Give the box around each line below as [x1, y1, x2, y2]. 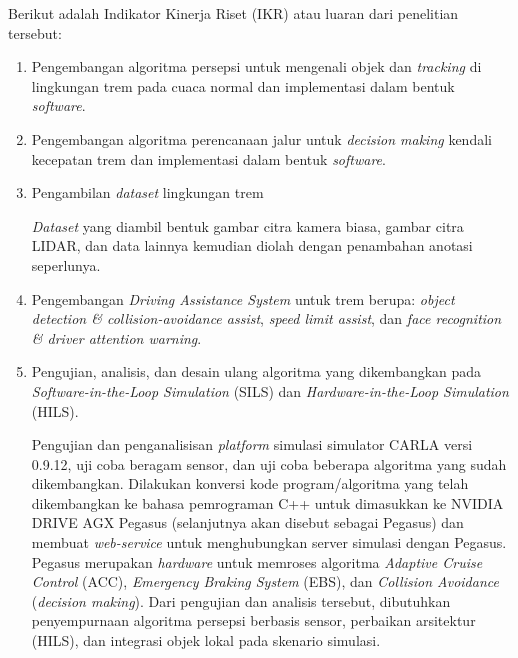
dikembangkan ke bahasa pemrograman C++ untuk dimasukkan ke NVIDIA [31, 492, 504, 513]
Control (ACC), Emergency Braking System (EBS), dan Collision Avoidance [31, 571, 499, 592]
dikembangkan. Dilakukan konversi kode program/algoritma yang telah [31, 473, 469, 494]
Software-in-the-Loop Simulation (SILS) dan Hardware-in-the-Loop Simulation [31, 380, 509, 401]
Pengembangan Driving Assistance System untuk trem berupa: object [31, 288, 455, 309]
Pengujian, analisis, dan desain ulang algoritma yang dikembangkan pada [31, 361, 482, 382]
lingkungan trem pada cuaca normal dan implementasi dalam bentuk [31, 75, 455, 96]
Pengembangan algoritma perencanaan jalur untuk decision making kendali [31, 128, 492, 149]
